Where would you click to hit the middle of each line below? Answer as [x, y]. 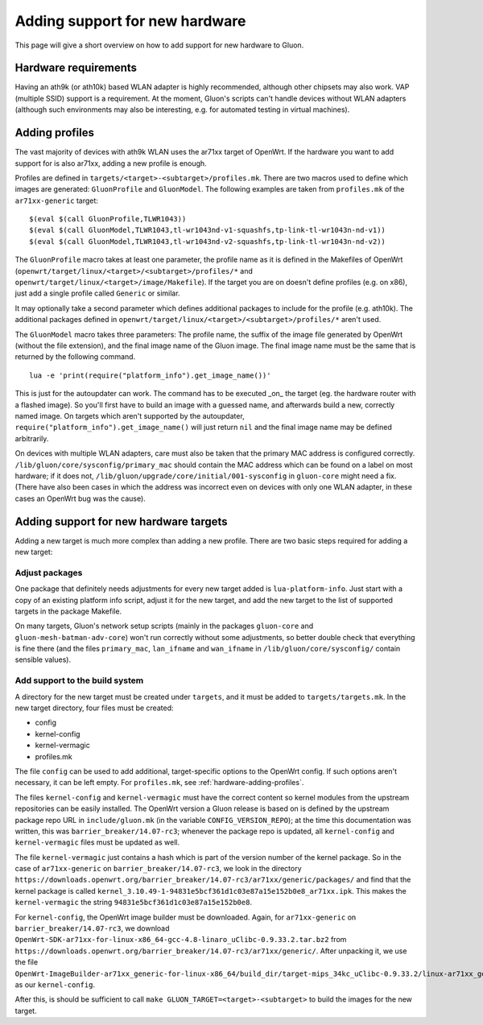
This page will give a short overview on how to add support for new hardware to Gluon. [159, 45]
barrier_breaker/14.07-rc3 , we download [92, 928]
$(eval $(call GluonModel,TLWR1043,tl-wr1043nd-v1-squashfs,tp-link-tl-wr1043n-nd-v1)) [208, 230]
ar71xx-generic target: [56, 200]
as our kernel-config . [55, 984]
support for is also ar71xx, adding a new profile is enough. [111, 163]
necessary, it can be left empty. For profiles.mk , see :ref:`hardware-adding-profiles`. [159, 783]
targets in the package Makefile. [68, 611]
